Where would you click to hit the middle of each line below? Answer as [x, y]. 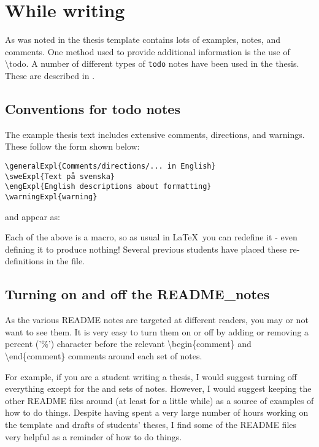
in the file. [65, 261]
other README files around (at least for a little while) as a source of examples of [159, 400]
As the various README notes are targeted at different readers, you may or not [157, 320]
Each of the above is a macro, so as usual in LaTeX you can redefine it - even [151, 237]
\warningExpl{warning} [51, 197]
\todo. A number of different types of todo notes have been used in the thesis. [152, 63]
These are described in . [50, 75]
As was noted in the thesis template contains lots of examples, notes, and [143, 40]
